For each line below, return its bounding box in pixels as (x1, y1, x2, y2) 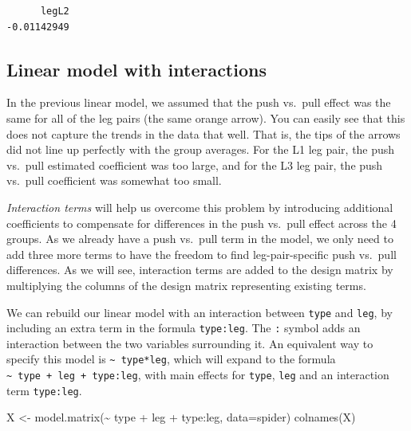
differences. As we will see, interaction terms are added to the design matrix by (6, 261, 393, 278)
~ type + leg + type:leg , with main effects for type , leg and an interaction (6, 366, 389, 383)
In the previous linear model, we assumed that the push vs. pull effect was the (6, 94, 391, 111)
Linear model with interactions (6, 57, 267, 81)
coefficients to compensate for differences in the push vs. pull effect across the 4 (6, 214, 397, 231)
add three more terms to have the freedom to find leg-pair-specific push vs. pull (6, 245, 397, 262)
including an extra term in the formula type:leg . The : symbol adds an (6, 319, 361, 336)
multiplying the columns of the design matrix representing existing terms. (6, 276, 366, 293)
